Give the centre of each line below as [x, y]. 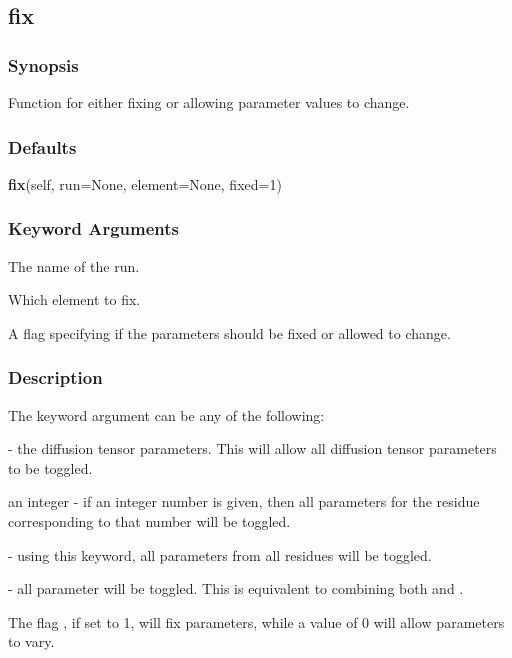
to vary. [31, 641]
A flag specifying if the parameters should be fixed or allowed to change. [229, 332]
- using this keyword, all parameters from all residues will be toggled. [220, 554]
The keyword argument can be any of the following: [166, 414]
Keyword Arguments [94, 228]
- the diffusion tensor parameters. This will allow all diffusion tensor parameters [252, 448]
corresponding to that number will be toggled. [149, 521]
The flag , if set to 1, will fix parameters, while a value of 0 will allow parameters [256, 621]
